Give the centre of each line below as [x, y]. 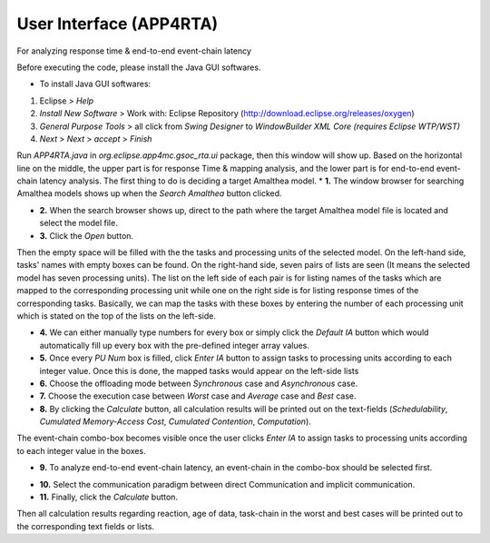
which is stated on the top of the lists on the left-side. [117, 316]
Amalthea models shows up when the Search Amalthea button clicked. [149, 193]
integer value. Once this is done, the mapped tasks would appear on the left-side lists [199, 370]
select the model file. [78, 223]
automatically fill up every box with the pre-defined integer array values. [175, 345]
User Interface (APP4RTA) [118, 24]
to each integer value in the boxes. [81, 450]
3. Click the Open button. [87, 235]
